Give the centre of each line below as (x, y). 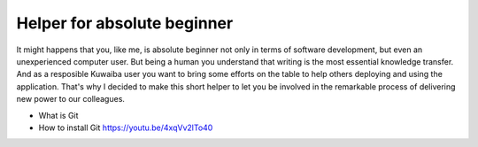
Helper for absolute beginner (125, 23)
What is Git (58, 115)
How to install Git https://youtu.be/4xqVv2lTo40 (126, 128)
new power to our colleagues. (71, 99)
